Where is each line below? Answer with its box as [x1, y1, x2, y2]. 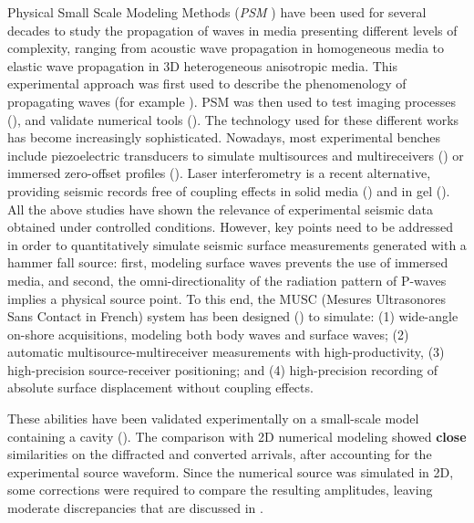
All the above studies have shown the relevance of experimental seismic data [7, 199, 434, 218]
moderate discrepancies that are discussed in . [7, 498, 263, 518]
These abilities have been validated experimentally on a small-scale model [7, 409, 419, 428]
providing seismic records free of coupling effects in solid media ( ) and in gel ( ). [7, 181, 450, 200]
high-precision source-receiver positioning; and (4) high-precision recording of [7, 360, 438, 379]
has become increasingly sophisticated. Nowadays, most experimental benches [7, 128, 441, 147]
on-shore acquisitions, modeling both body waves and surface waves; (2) [7, 324, 409, 343]
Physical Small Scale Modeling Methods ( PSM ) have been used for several [7, 3, 427, 21]
